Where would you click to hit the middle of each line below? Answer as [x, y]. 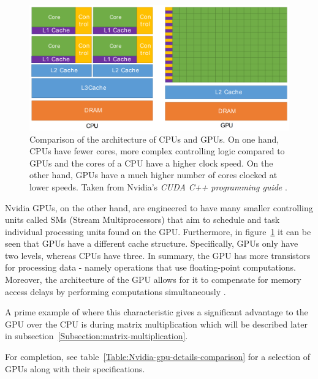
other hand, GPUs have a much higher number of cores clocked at [153, 175]
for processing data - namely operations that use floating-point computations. [150, 267]
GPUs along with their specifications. [75, 368]
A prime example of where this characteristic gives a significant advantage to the [157, 312]
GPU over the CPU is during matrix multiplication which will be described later [156, 324]
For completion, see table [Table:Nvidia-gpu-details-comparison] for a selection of [158, 357]
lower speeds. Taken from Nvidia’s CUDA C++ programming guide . [158, 186]
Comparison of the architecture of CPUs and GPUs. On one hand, [154, 139]
